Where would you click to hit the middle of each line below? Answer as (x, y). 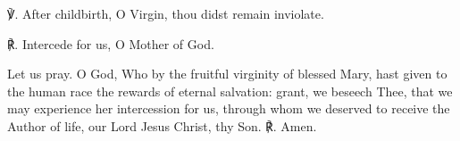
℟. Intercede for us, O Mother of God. (111, 43)
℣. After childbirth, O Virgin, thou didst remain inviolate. (166, 13)
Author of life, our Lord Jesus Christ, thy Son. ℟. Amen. (162, 125)
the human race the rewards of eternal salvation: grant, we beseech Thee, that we (230, 91)
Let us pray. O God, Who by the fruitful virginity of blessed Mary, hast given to (227, 74)
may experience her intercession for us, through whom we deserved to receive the (229, 108)
